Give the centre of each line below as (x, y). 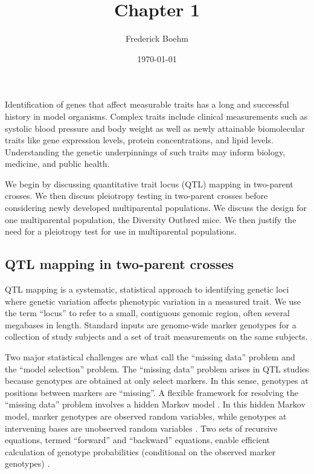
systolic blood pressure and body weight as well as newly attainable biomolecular (155, 128)
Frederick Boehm (157, 38)
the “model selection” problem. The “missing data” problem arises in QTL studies (157, 368)
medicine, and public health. (57, 164)
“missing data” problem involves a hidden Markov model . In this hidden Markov (155, 404)
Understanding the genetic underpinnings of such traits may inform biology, (145, 151)
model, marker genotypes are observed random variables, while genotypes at (146, 416)
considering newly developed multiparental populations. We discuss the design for (156, 208)
